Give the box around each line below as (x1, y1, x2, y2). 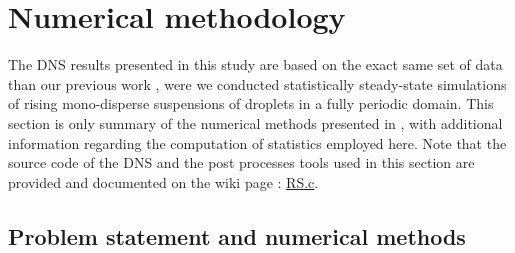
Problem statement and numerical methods (8, 220, 466, 251)
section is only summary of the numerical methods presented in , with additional (8, 112, 503, 133)
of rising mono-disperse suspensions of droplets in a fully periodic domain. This (8, 93, 494, 114)
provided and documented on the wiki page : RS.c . (8, 171, 319, 192)
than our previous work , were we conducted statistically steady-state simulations (8, 73, 507, 94)
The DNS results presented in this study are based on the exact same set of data (8, 54, 503, 75)
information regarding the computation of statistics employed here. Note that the (8, 132, 507, 153)
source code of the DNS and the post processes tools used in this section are (8, 152, 475, 173)
